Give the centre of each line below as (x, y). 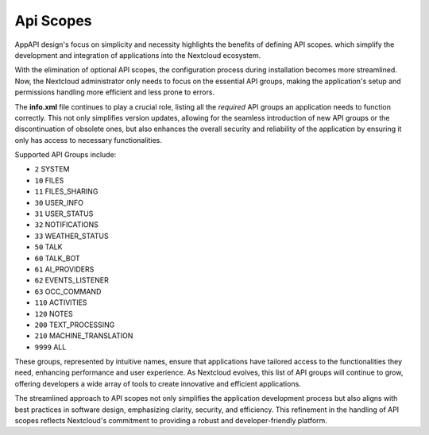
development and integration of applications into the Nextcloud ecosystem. (138, 55)
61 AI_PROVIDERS (64, 269)
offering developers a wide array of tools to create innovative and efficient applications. (158, 383)
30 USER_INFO (59, 202)
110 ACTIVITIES (61, 302)
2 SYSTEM (52, 169)
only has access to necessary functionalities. (89, 140)
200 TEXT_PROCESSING (75, 325)
